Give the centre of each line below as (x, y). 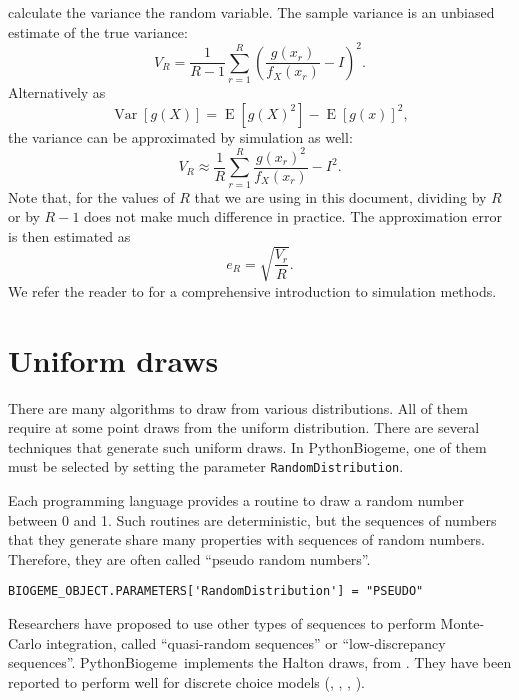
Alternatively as (57, 92)
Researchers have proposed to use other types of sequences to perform (222, 623)
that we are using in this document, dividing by (340, 196)
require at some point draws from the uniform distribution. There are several (244, 427)
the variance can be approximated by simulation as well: (180, 136)
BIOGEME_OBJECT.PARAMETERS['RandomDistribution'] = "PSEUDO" (216, 591)
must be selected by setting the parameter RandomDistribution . (206, 466)
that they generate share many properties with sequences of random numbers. (246, 539)
